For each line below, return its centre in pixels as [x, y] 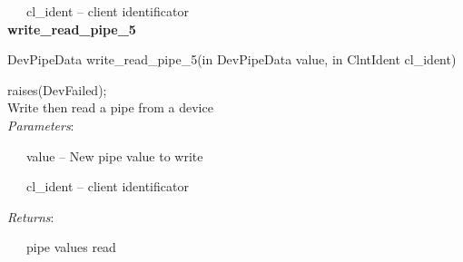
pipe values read [71, 247]
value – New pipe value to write [114, 155]
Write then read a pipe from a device [110, 107]
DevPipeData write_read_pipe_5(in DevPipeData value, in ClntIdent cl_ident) [232, 59]
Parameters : [41, 125]
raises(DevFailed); [57, 89]
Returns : [31, 216]
